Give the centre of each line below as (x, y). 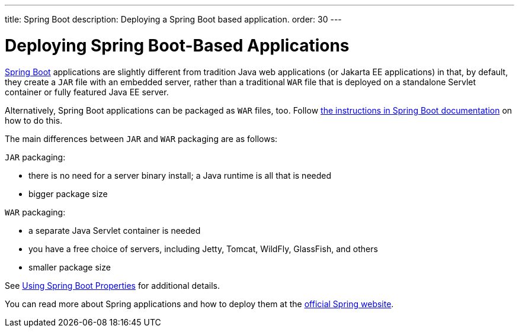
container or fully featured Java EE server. (87, 92)
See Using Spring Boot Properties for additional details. (112, 285)
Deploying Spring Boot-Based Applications (177, 45)
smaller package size (70, 267)
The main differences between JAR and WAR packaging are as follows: (141, 138)
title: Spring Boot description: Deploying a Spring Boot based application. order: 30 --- (173, 19)
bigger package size (68, 194)
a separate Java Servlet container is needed (115, 230)
